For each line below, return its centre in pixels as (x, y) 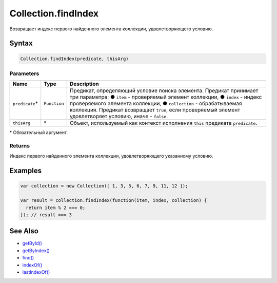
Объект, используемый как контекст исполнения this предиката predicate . (163, 123)
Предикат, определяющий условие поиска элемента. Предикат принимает (164, 91)
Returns (20, 146)
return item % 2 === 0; (56, 207)
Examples (26, 171)
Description (84, 84)
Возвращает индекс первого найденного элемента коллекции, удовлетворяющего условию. (111, 29)
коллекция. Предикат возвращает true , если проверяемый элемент (155, 110)
